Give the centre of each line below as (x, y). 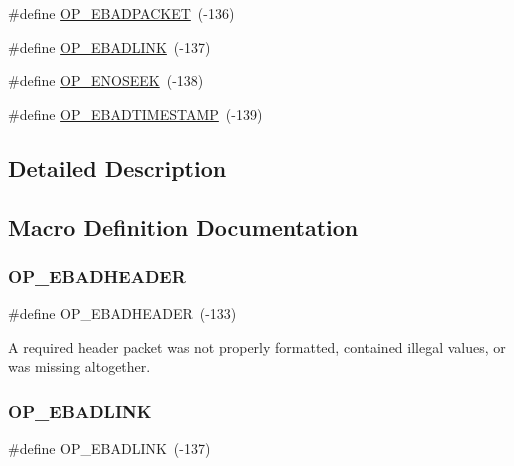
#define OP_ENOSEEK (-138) (106, 80)
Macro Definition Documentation (183, 226)
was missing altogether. (79, 366)
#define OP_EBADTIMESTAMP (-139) (135, 113)
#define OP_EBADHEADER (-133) (122, 313)
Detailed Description (117, 167)
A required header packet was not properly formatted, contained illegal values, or (257, 346)
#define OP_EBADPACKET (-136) (121, 13)
